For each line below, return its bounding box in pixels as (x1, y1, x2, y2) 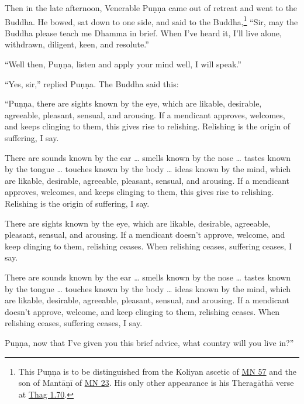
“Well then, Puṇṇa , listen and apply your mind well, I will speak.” (5, 58, 241, 70)
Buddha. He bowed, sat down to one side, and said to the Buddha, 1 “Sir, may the (5, 13, 298, 28)
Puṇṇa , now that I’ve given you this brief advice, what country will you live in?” (5, 336, 294, 348)
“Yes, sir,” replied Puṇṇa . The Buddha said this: (5, 77, 179, 90)
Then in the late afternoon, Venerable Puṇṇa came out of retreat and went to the (5, 2, 298, 13)
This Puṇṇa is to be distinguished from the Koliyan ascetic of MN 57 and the (18, 365, 296, 377)
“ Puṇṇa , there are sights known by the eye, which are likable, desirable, (5, 97, 262, 109)
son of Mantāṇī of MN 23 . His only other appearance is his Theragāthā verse (18, 376, 294, 389)
